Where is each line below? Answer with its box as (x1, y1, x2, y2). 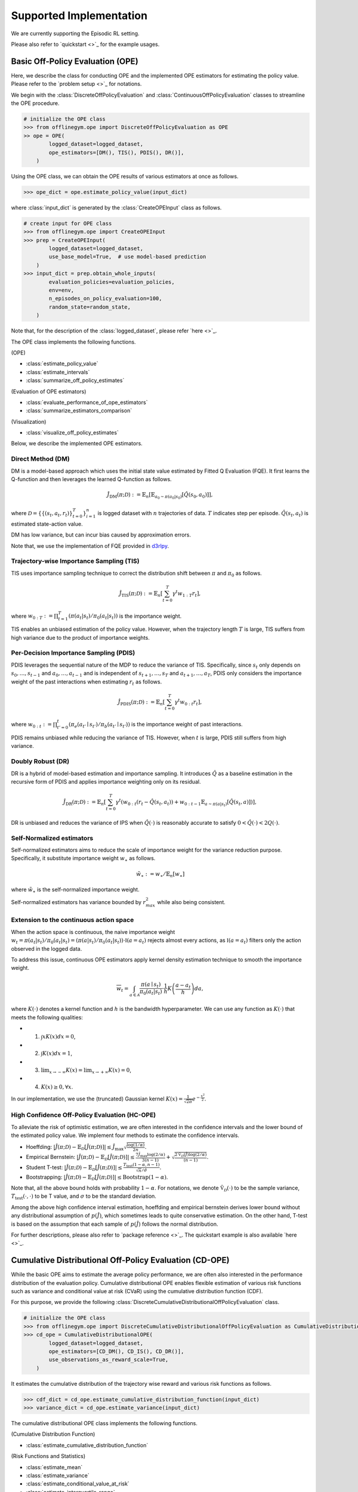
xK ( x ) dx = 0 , (42, 1033, 76, 1040)
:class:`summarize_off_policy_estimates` (26, 377, 125, 384)
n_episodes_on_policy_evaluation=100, (48, 295, 162, 302)
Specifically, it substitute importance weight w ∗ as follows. (11, 855, 156, 864)
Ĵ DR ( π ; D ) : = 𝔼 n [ (63, 799, 106, 807)
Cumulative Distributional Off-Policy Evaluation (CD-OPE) (11, 1255, 230, 1265)
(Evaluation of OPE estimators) (11, 388, 87, 395)
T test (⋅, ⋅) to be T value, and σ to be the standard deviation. (11, 1192, 156, 1201)
